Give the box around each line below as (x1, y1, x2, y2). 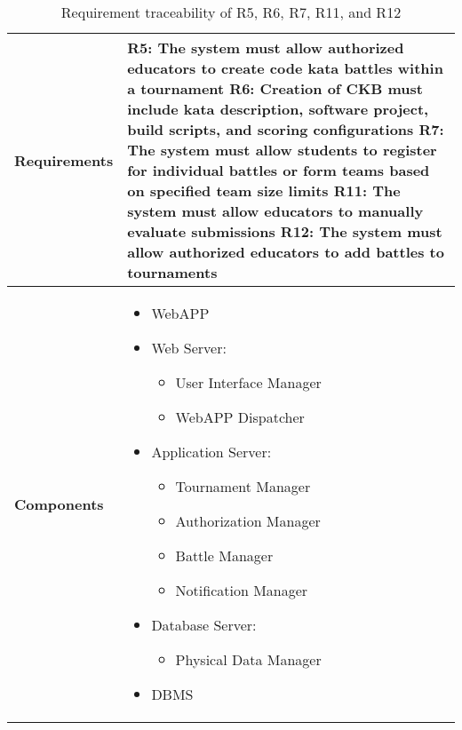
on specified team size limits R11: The (127, 180, 401, 201)
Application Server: (151, 441, 272, 462)
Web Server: (151, 337, 227, 358)
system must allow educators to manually (127, 201, 424, 221)
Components (14, 493, 104, 514)
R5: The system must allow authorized (127, 37, 404, 58)
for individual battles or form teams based (127, 160, 430, 180)
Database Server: (151, 615, 257, 635)
